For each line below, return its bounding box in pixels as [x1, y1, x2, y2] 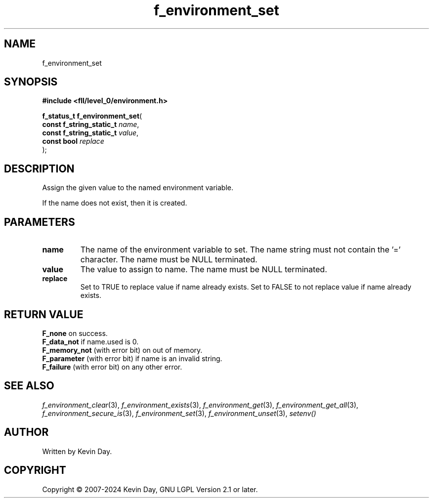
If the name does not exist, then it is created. [42, 199, 187, 208]
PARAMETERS [4, 215, 75, 228]
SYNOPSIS [4, 76, 58, 88]
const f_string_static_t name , [42, 120, 139, 129]
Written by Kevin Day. [42, 447, 112, 456]
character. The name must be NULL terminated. [80, 254, 258, 265]
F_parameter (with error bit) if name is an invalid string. [42, 354, 222, 363]
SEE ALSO [4, 379, 54, 392]
